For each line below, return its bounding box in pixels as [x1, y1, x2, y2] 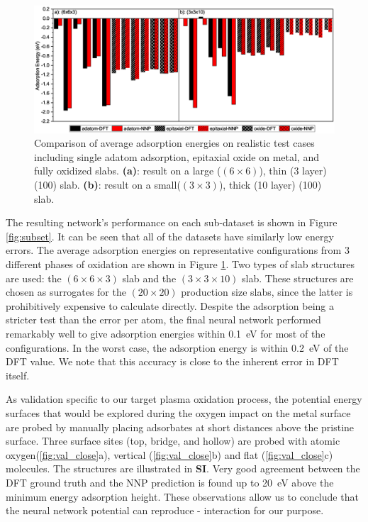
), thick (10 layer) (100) [218, 177, 322, 192]
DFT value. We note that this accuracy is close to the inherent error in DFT [6, 354, 339, 369]
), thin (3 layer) [259, 163, 327, 178]
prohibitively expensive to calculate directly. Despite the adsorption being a [6, 298, 334, 313]
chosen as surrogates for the [6, 284, 126, 299]
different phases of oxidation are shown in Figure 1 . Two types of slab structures [6, 257, 355, 272]
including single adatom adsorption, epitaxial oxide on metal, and [34, 149, 319, 164]
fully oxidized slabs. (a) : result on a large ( [34, 163, 221, 178]
